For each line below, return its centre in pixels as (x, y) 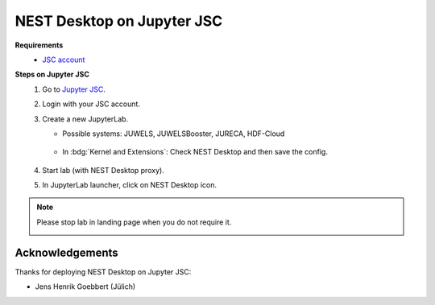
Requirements (39, 45)
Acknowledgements (66, 252)
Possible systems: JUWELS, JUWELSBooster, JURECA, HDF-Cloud (174, 134)
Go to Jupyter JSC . (74, 89)
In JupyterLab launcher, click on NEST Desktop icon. (130, 185)
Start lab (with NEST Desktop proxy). (103, 170)
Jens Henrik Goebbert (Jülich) (85, 286)
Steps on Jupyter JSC (52, 74)
